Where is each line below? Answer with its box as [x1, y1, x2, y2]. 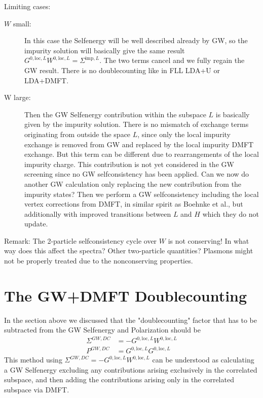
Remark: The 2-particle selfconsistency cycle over [4, 235, 157, 246]
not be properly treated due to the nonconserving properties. [4, 255, 193, 266]
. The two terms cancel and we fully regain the [99, 55, 245, 65]
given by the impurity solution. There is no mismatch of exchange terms [24, 119, 249, 129]
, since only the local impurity [137, 128, 231, 139]
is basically [215, 109, 250, 119]
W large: [4, 92, 31, 103]
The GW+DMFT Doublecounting [4, 285, 247, 306]
